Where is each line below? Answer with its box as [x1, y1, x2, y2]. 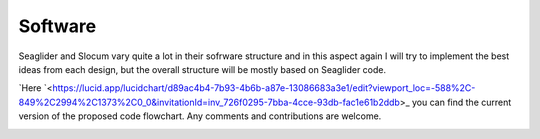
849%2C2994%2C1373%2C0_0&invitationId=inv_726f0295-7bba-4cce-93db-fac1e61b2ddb [18, 96, 400, 108]
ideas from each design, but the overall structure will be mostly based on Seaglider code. [18, 63, 387, 75]
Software [18, 15, 97, 37]
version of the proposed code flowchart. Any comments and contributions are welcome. [18, 110, 382, 122]
